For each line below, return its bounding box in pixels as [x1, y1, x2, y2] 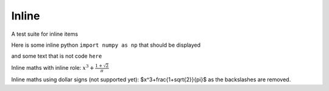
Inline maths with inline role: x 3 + [11, 63, 94, 71]
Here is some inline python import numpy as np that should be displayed [11, 41, 201, 49]
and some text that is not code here [11, 52, 102, 60]
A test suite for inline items [11, 30, 79, 38]
